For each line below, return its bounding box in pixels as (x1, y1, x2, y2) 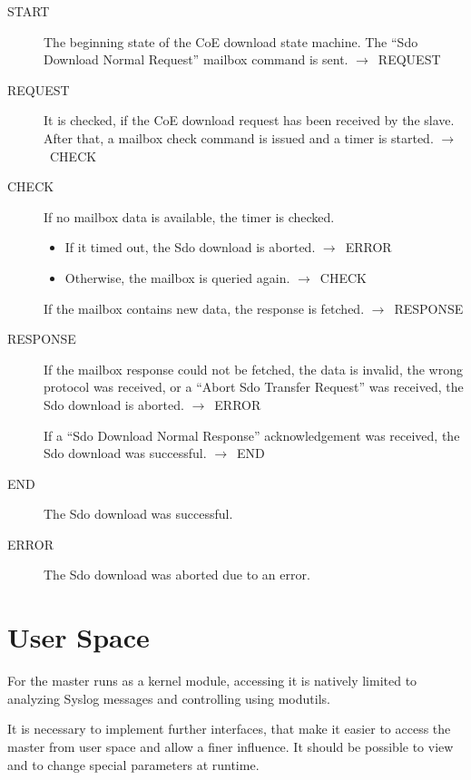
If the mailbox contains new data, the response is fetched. (44, 298, 365, 317)
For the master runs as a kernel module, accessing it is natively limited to (7, 671, 417, 690)
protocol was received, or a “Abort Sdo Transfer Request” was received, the (44, 377, 464, 396)
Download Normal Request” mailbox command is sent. (44, 50, 348, 69)
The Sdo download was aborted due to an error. (44, 565, 310, 584)
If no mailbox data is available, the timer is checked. (44, 207, 335, 226)
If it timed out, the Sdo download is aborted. (64, 238, 316, 257)
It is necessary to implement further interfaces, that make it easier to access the (7, 719, 451, 738)
